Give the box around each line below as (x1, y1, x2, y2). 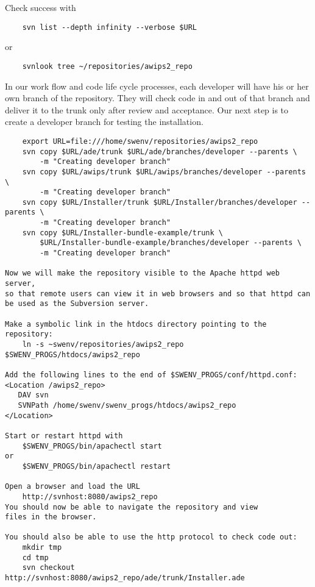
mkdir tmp (22, 543, 62, 552)
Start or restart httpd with (5, 431, 123, 440)
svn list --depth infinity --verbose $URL (22, 23, 197, 32)
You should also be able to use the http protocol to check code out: (5, 533, 297, 542)
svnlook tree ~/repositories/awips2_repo (22, 62, 193, 71)
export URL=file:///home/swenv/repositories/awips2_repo (22, 137, 258, 146)
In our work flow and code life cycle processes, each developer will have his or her (5, 79, 309, 92)
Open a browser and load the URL (5, 482, 140, 491)
